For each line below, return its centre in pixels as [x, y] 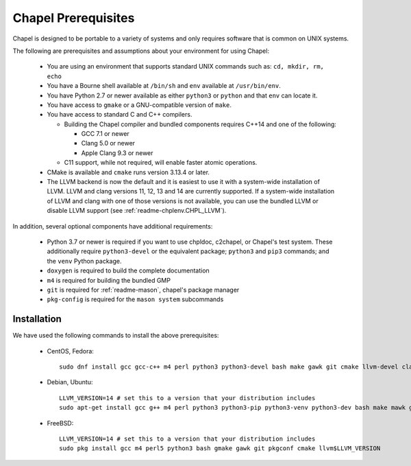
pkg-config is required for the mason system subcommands [135, 299]
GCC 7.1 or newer [105, 134]
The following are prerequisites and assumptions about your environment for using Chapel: [141, 51]
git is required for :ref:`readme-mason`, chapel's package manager [143, 290]
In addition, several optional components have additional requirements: [113, 226]
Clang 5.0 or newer [108, 143]
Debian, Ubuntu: [70, 382]
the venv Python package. [84, 261]
